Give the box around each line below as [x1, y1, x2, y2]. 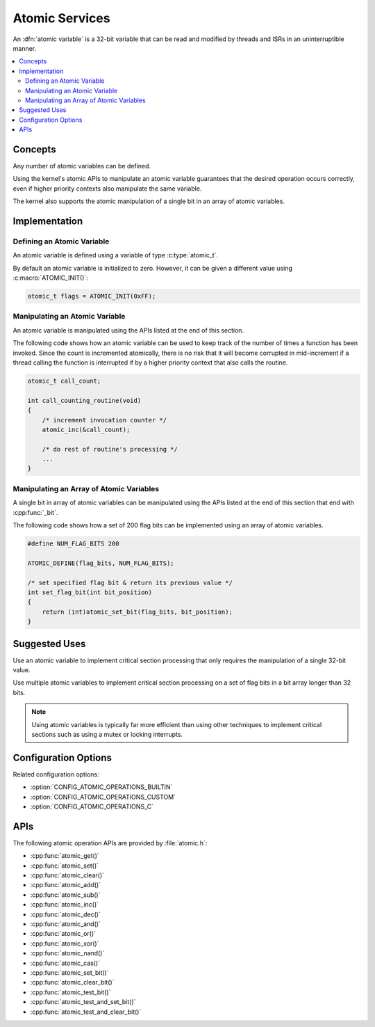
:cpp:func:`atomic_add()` [30, 881, 101, 889]
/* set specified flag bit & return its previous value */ [27, 578, 233, 587]
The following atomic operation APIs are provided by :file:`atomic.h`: [12, 838, 208, 847]
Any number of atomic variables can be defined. [12, 161, 151, 170]
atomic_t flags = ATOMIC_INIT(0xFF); [27, 292, 156, 301]
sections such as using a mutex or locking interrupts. [31, 730, 183, 738]
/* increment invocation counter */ [42, 416, 167, 424]
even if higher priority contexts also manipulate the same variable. [12, 184, 202, 193]
